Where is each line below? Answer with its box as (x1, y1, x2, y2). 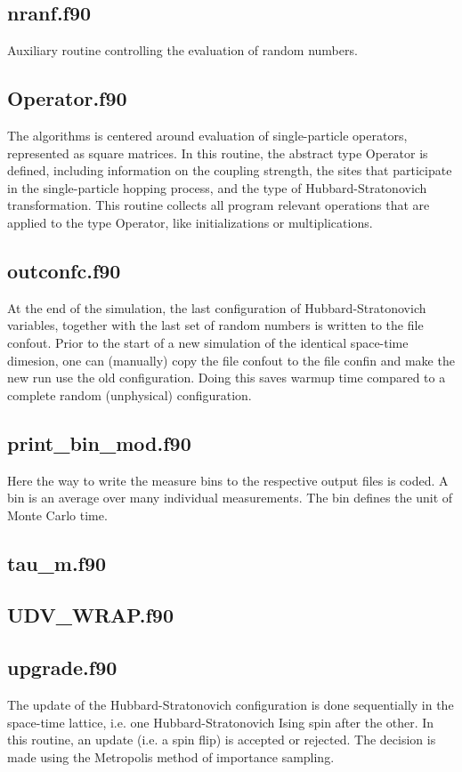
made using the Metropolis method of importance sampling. (7, 747, 335, 766)
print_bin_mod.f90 (7, 429, 191, 456)
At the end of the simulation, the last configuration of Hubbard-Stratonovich (7, 298, 426, 317)
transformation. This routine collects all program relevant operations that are (7, 196, 430, 214)
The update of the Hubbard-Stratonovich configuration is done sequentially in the (7, 696, 454, 714)
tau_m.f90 (7, 549, 107, 576)
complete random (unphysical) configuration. (7, 385, 252, 404)
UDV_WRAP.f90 (7, 601, 174, 629)
